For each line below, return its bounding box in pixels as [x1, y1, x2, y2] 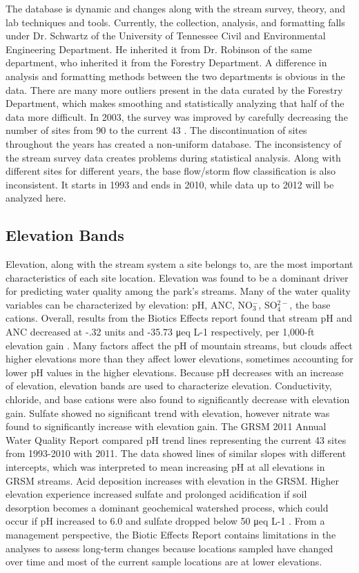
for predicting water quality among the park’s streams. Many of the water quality [6, 284, 351, 298]
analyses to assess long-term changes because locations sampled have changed [6, 541, 333, 555]
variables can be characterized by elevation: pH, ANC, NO [6, 297, 253, 311]
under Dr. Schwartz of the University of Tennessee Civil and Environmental [6, 28, 326, 43]
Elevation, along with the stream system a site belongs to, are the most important [6, 257, 353, 271]
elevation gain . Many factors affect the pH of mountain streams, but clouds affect [6, 338, 353, 352]
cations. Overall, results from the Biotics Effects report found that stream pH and [6, 311, 352, 325]
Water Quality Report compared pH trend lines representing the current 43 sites [6, 432, 347, 447]
